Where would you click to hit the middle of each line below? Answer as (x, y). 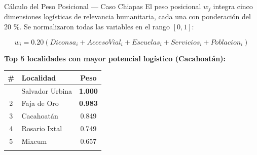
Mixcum (34, 141)
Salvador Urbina (47, 90)
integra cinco (233, 6)
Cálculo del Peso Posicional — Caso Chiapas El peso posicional (103, 6)
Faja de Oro (40, 103)
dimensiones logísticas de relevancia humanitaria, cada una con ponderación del (127, 16)
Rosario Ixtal (42, 128)
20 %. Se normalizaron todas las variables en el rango (87, 27)
